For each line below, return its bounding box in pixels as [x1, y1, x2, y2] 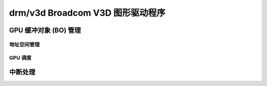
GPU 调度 [9, 54, 32, 61]
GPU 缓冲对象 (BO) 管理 [9, 26, 81, 34]
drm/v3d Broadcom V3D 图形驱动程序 [9, 7, 166, 18]
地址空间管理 [9, 41, 40, 48]
